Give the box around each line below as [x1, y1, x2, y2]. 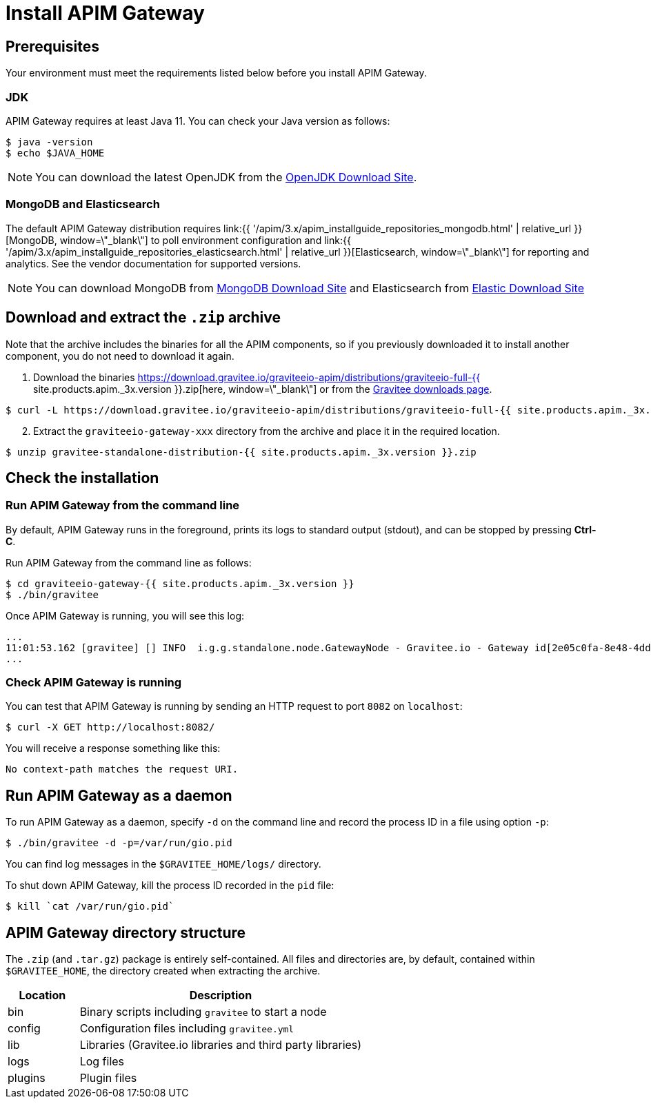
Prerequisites [6, 37, 99, 55]
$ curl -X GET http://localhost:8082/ [6, 722, 215, 733]
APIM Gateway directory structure [6, 923, 246, 941]
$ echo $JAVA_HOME [6, 147, 105, 159]
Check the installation [6, 469, 159, 487]
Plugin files [79, 1071, 137, 1085]
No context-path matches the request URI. [6, 764, 239, 775]
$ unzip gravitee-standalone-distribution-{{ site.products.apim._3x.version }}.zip [6, 446, 477, 458]
